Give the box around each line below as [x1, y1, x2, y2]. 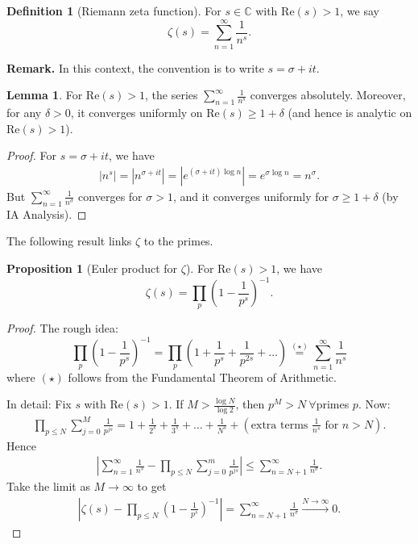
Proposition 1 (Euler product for [6, 259, 178, 276]
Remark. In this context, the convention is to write [6, 59, 264, 76]
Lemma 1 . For [6, 86, 83, 103]
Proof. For [6, 147, 57, 164]
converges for [78, 187, 143, 204]
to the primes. [143, 232, 213, 249]
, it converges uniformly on [70, 104, 203, 121]
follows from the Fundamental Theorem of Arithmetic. [68, 368, 337, 385]
